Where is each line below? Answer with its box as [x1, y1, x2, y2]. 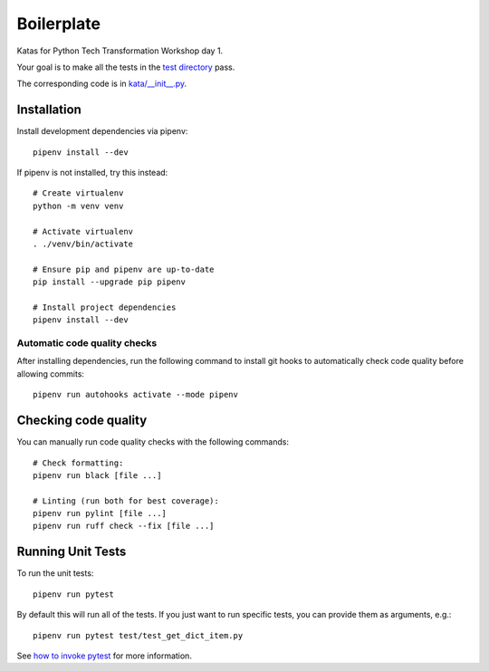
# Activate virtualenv [33, 226, 134, 236]
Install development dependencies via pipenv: [16, 126, 188, 137]
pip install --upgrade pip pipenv [33, 277, 186, 287]
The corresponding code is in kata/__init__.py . [16, 78, 187, 90]
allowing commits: [16, 368, 85, 379]
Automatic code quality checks [16, 337, 158, 350]
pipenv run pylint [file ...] [33, 508, 168, 519]
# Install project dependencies [33, 302, 177, 312]
